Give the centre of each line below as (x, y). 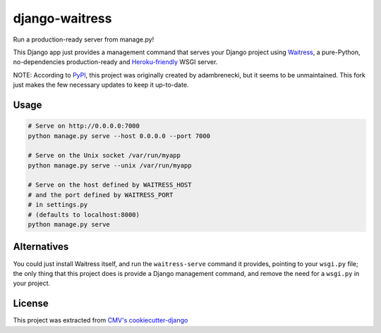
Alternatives (41, 247)
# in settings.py (58, 205)
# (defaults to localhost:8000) (84, 214)
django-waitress (62, 18)
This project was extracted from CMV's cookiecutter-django (101, 320)
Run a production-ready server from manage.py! (84, 39)
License (31, 304)
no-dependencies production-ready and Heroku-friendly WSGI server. (115, 62)
